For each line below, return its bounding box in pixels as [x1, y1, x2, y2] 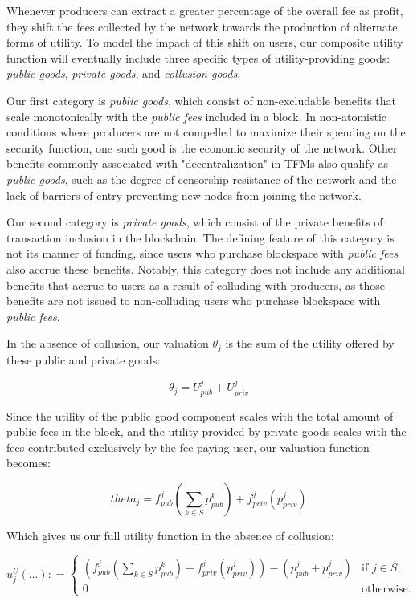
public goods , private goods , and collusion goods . [6, 65, 241, 82]
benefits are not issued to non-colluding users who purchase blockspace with [6, 292, 381, 309]
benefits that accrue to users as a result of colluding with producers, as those [6, 276, 385, 293]
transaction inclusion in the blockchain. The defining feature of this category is [6, 229, 395, 246]
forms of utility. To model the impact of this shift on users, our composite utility [6, 34, 403, 51]
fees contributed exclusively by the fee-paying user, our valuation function [6, 438, 370, 455]
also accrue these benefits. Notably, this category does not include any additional [6, 260, 405, 277]
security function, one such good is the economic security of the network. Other [6, 139, 398, 156]
